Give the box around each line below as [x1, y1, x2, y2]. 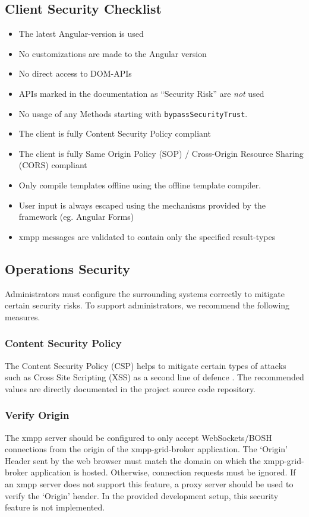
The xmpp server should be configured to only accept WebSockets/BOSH [5, 431, 272, 443]
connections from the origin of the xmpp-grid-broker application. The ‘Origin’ [5, 443, 288, 455]
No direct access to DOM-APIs [18, 67, 132, 80]
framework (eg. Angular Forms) [18, 210, 134, 223]
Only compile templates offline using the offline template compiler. [18, 179, 261, 191]
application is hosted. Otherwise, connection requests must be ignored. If [30, 466, 296, 478]
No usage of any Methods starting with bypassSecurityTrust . [18, 107, 248, 119]
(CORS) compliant [18, 159, 87, 171]
